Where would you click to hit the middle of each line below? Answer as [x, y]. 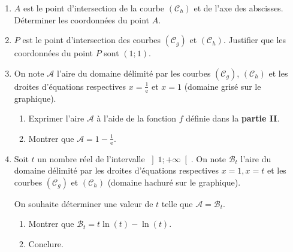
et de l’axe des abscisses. [238, 8]
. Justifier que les [255, 40]
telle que [177, 203]
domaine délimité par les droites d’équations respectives [116, 170]
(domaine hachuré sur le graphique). [174, 182]
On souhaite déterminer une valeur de [84, 203]
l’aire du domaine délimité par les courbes [134, 73]
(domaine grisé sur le [223, 86]
